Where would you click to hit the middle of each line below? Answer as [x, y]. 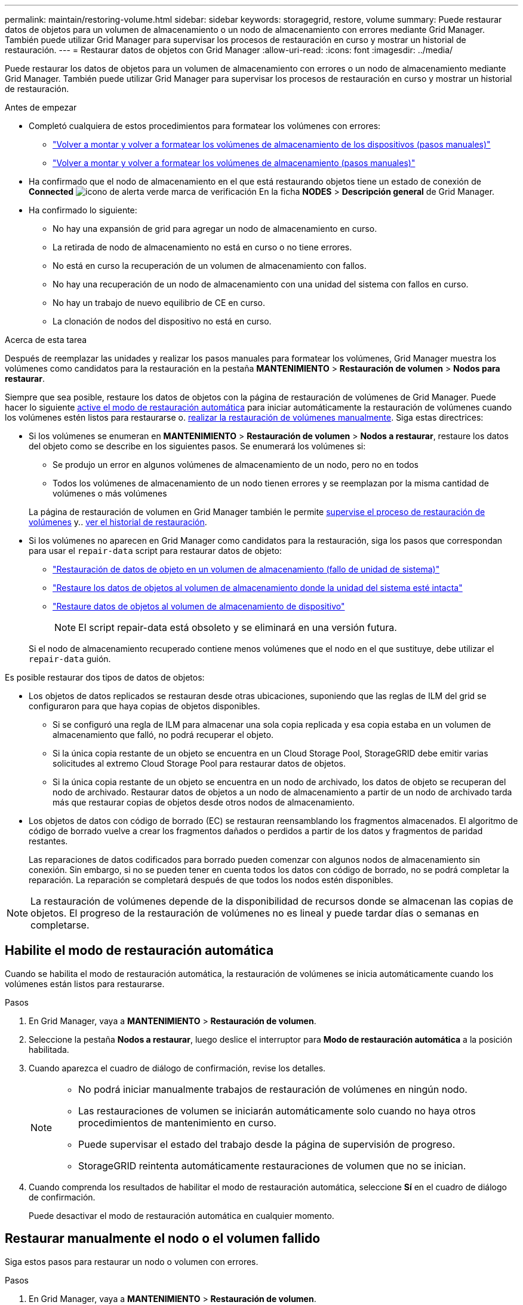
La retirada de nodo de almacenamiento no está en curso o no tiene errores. [202, 247]
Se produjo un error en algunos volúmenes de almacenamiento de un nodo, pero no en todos [236, 465]
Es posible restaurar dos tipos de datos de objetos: [105, 677]
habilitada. [49, 1049]
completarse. [60, 925]
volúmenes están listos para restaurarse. [85, 984]
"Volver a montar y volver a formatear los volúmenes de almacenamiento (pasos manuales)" [234, 163]
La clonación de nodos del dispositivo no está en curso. [162, 321]
